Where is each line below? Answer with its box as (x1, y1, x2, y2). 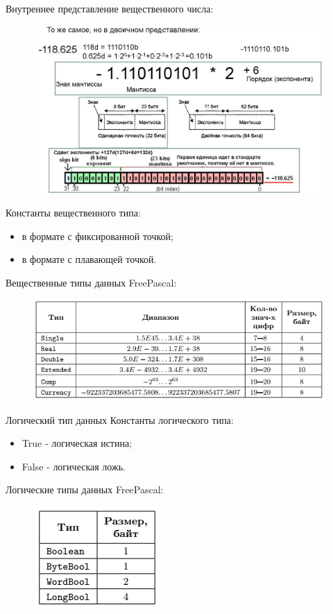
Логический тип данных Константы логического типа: (6, 412, 234, 427)
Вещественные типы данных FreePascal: (6, 275, 177, 289)
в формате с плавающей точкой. (22, 252, 157, 266)
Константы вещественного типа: (6, 205, 141, 219)
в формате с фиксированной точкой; (22, 228, 174, 243)
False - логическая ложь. (22, 459, 126, 473)
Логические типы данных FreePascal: (6, 482, 164, 497)
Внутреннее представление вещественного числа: (6, 1, 214, 15)
